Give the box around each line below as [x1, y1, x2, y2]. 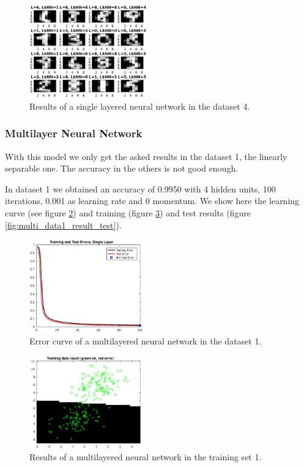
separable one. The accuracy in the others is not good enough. [5, 162, 239, 175]
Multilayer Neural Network [5, 126, 143, 141]
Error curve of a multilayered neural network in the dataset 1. [29, 334, 262, 347]
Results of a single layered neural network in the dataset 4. [29, 99, 250, 112]
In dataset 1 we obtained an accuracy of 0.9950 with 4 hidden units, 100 [5, 182, 276, 195]
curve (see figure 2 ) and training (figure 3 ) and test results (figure [5, 206, 251, 219]
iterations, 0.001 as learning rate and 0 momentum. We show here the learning [5, 194, 300, 207]
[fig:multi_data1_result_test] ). [5, 218, 122, 231]
